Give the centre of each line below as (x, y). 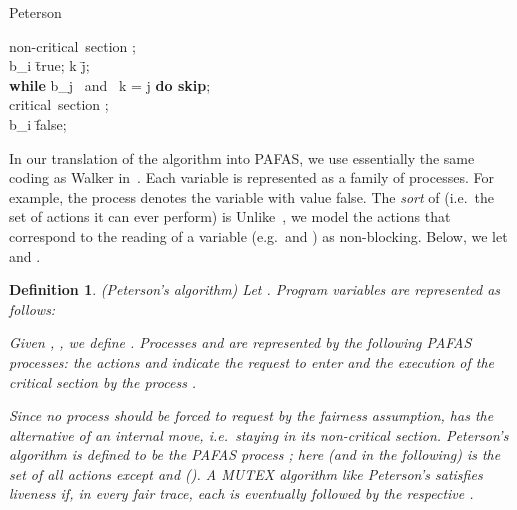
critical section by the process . (103, 381)
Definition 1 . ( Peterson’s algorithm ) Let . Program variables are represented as (255, 289)
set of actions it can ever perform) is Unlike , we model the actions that (230, 216)
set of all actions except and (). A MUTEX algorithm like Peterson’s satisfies (246, 473)
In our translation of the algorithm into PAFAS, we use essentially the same (242, 157)
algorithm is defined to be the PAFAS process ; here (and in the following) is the (255, 454)
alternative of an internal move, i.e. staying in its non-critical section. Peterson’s (259, 434)
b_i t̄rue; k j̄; (49, 65)
